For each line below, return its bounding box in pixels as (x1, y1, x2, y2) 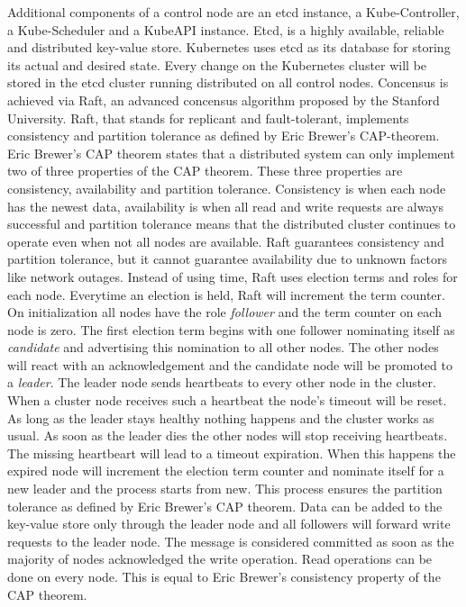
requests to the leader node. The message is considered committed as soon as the (7, 531, 454, 550)
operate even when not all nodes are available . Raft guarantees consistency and (7, 231, 444, 250)
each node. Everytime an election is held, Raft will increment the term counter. (7, 285, 445, 303)
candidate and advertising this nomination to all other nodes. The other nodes (7, 338, 439, 357)
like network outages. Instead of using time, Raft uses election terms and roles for (7, 267, 458, 285)
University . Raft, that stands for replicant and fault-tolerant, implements (7, 108, 409, 127)
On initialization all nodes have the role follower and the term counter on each (7, 303, 442, 322)
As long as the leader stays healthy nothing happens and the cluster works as (7, 408, 434, 427)
